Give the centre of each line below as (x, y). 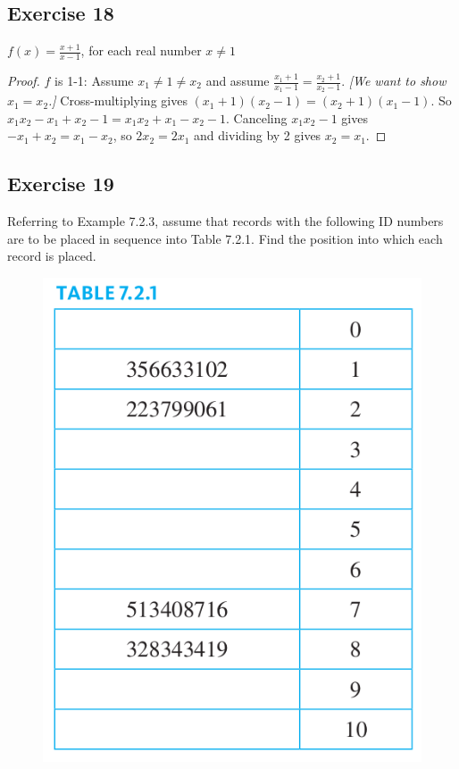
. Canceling (257, 117)
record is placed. (52, 256)
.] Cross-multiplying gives (118, 100)
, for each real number (141, 50)
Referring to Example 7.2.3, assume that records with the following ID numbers (225, 221)
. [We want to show (394, 81)
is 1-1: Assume (94, 81)
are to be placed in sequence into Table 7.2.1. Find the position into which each (225, 238)
